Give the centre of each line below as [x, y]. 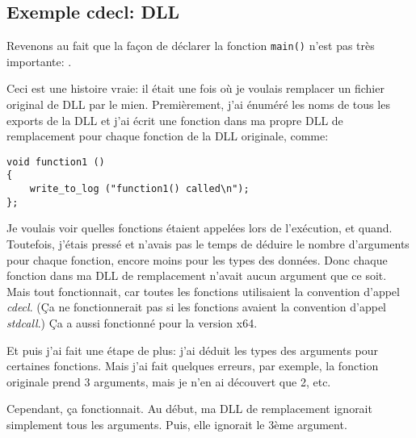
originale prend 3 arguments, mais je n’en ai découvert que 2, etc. [169, 381]
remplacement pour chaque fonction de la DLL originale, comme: [168, 136]
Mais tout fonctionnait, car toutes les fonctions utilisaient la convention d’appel [203, 291]
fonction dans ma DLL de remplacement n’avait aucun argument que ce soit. [197, 275]
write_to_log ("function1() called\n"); [139, 189]
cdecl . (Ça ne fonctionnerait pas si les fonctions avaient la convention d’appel [196, 307]
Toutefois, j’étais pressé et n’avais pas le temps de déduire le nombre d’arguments [208, 244]
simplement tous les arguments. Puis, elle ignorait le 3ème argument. [177, 424]
